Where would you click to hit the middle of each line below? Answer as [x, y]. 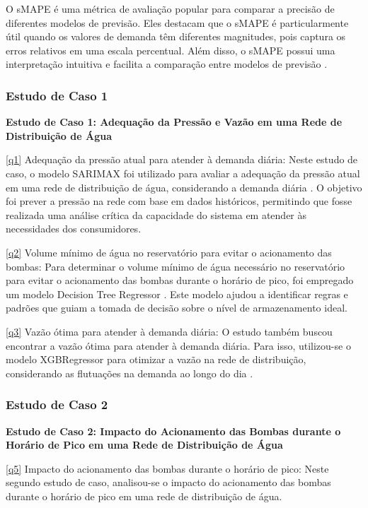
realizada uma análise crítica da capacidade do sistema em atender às [156, 214]
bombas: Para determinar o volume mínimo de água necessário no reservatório [176, 266]
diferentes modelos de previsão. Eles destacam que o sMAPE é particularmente [177, 22]
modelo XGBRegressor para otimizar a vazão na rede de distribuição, [156, 359]
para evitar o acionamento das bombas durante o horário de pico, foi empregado [180, 280]
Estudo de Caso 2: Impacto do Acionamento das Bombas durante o [173, 431]
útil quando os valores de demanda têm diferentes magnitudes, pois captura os [176, 36]
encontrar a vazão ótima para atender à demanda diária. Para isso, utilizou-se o [178, 345]
